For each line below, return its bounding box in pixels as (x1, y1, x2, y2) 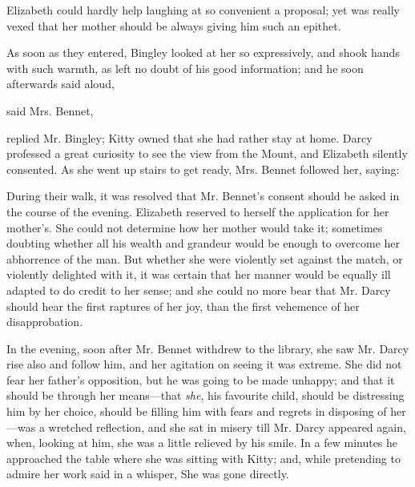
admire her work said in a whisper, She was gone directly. (6, 465, 289, 482)
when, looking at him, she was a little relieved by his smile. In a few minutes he (6, 434, 398, 451)
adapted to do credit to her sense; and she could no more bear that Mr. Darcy (6, 281, 391, 298)
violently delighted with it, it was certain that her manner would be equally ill (6, 266, 391, 283)
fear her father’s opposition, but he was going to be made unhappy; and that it (6, 371, 395, 388)
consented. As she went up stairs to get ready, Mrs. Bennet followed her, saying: (6, 160, 400, 177)
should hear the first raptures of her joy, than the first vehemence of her (6, 297, 360, 314)
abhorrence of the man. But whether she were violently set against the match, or (6, 250, 403, 267)
